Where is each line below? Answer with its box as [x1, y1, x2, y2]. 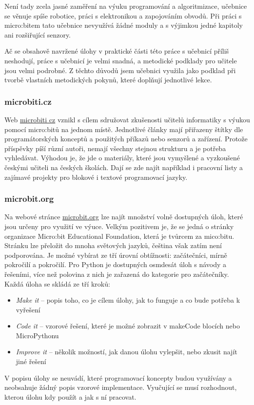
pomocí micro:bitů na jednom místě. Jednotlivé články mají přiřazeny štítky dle [4, 124, 243, 134]
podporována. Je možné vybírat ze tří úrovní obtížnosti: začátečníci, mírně [4, 250, 227, 260]
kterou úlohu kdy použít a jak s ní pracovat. [4, 391, 137, 402]
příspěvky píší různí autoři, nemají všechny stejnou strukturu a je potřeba [4, 143, 226, 153]
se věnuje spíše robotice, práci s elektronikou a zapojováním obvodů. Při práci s [4, 10, 242, 20]
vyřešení [16, 304, 40, 314]
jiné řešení [16, 356, 46, 366]
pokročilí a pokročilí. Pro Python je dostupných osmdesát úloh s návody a [4, 259, 227, 270]
